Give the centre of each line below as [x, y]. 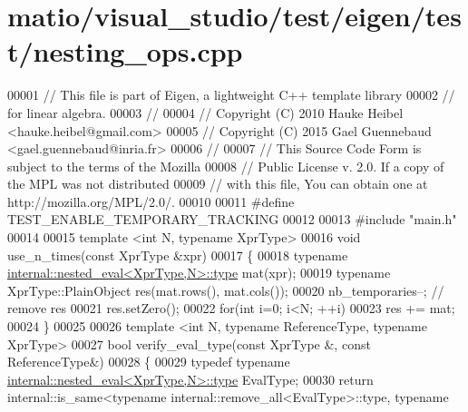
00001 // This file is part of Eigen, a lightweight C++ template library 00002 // [231, 95]
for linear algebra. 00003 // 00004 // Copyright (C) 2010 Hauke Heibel [205, 112]
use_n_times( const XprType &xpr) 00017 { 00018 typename [178, 255]
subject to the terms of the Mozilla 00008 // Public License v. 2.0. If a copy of [226, 166]
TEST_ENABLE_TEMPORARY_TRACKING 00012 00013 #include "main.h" [232, 219]
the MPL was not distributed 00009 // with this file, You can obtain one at [218, 184]
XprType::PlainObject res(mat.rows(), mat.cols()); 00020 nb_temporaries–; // [226, 290]
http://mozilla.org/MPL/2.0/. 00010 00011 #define [151, 201]
